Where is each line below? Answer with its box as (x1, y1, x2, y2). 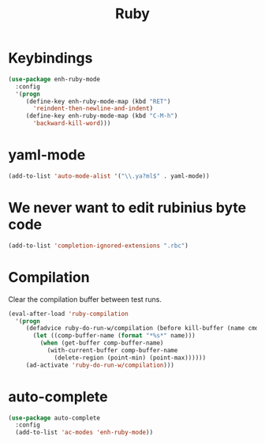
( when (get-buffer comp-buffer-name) (39, 339, 164, 348)
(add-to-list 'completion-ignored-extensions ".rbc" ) (8, 242, 189, 250)
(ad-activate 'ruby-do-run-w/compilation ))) (25, 361, 175, 369)
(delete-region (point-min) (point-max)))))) (54, 353, 207, 362)
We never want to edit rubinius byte (8, 199, 247, 217)
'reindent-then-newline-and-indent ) (32, 104, 154, 113)
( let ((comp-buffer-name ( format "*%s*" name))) (32, 332, 196, 340)
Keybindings (8, 49, 93, 67)
